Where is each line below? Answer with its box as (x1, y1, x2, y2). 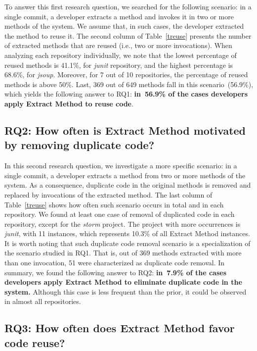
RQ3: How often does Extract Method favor (4, 320, 235, 336)
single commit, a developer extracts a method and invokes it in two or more (4, 11, 234, 21)
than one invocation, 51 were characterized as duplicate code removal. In (4, 257, 225, 268)
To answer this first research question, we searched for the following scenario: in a (4, 1, 252, 11)
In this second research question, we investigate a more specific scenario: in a (4, 160, 237, 171)
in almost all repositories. (4, 296, 81, 306)
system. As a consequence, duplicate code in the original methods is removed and (4, 180, 251, 190)
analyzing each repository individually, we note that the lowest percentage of (4, 50, 237, 60)
